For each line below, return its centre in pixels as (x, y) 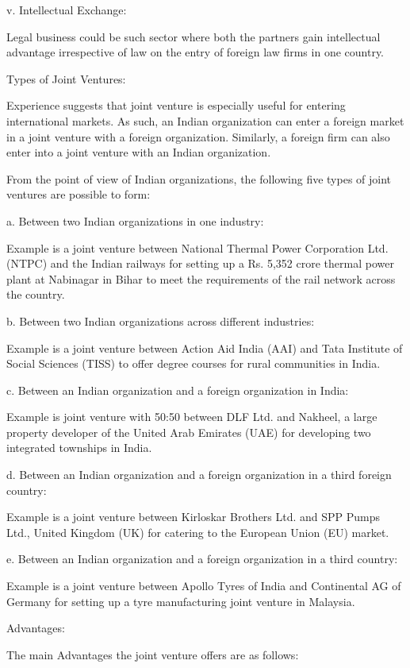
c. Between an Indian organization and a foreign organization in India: (178, 390)
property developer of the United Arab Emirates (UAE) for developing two (189, 432)
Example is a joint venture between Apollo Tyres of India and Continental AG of (204, 586)
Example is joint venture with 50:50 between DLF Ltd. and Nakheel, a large (192, 417)
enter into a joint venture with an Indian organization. (139, 152)
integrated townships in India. (79, 448)
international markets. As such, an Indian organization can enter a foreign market (205, 120)
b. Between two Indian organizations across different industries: (161, 320)
